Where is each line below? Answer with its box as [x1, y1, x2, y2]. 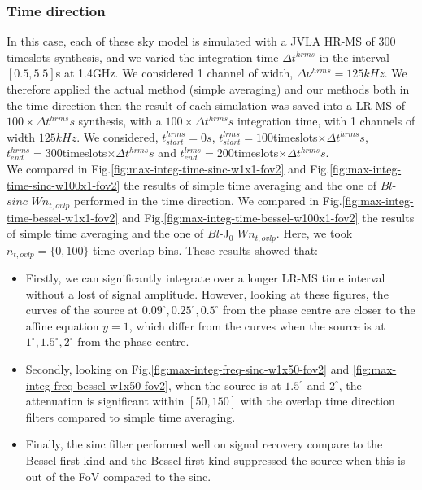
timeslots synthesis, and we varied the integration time [7, 48, 279, 65]
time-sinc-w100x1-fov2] [7, 176, 120, 193]
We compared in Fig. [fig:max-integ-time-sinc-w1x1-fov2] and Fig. [7, 160, 330, 177]
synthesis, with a [78, 112, 162, 129]
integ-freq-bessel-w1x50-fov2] [25, 376, 168, 393]
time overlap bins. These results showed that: [93, 241, 319, 258]
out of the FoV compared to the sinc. [25, 467, 211, 484]
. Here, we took [276, 225, 353, 242]
